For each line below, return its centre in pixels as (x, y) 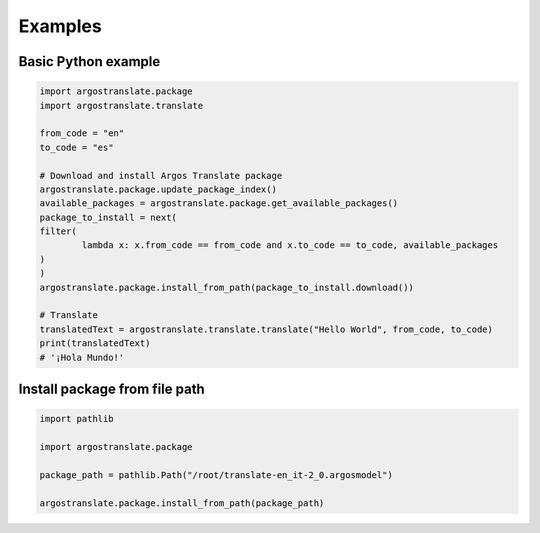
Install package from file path (111, 388)
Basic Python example (89, 61)
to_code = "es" (76, 147)
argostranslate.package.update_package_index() (158, 189)
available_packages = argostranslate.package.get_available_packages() (219, 203)
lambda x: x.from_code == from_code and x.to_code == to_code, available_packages (290, 245)
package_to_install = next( (108, 217)
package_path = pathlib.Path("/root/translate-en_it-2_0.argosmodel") (216, 474)
